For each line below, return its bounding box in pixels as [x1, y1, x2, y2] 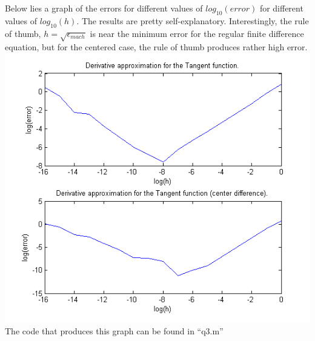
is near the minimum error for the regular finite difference [90, 27, 304, 39]
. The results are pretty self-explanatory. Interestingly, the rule [76, 14, 309, 27]
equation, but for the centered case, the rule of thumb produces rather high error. [5, 41, 308, 53]
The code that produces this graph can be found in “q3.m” [5, 325, 224, 337]
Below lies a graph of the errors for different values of [5, 2, 203, 14]
